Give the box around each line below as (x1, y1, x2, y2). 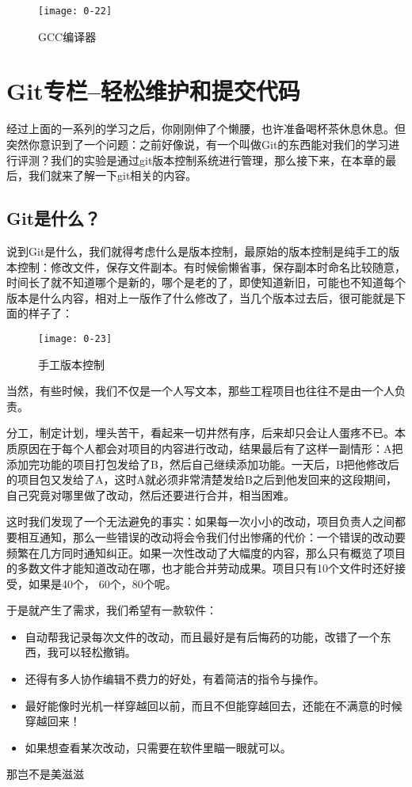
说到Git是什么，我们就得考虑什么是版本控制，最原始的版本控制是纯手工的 (6, 242, 389, 259)
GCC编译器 (38, 28, 97, 44)
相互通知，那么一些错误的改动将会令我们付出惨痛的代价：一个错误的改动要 (17, 528, 406, 545)
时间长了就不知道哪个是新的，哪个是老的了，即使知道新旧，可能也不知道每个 (6, 274, 406, 291)
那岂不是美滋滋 (6, 766, 84, 782)
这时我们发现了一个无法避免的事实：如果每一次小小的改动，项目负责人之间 (6, 513, 395, 530)
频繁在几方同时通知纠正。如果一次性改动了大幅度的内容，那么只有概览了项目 (6, 544, 406, 561)
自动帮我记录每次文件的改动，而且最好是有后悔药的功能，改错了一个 (25, 628, 380, 644)
